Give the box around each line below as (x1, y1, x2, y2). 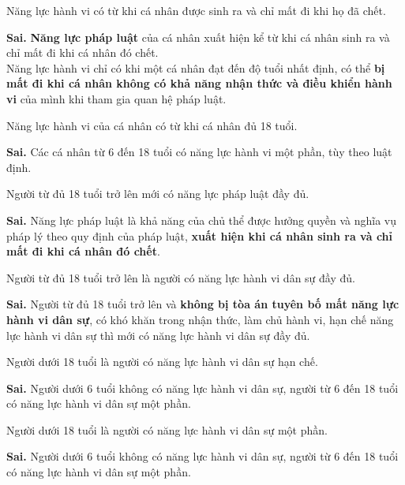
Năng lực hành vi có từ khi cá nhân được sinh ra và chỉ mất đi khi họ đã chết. (6, 2, 386, 18)
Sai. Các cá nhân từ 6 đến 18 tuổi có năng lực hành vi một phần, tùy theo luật (6, 144, 392, 160)
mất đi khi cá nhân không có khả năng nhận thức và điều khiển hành (6, 75, 392, 91)
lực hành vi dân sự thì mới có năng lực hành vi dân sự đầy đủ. (6, 326, 310, 343)
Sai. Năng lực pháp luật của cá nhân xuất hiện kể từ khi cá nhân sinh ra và (6, 28, 390, 45)
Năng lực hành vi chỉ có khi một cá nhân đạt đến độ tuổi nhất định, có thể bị (6, 59, 385, 76)
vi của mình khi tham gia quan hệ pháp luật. (6, 90, 227, 106)
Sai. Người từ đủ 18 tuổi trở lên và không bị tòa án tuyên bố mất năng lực (6, 296, 399, 312)
